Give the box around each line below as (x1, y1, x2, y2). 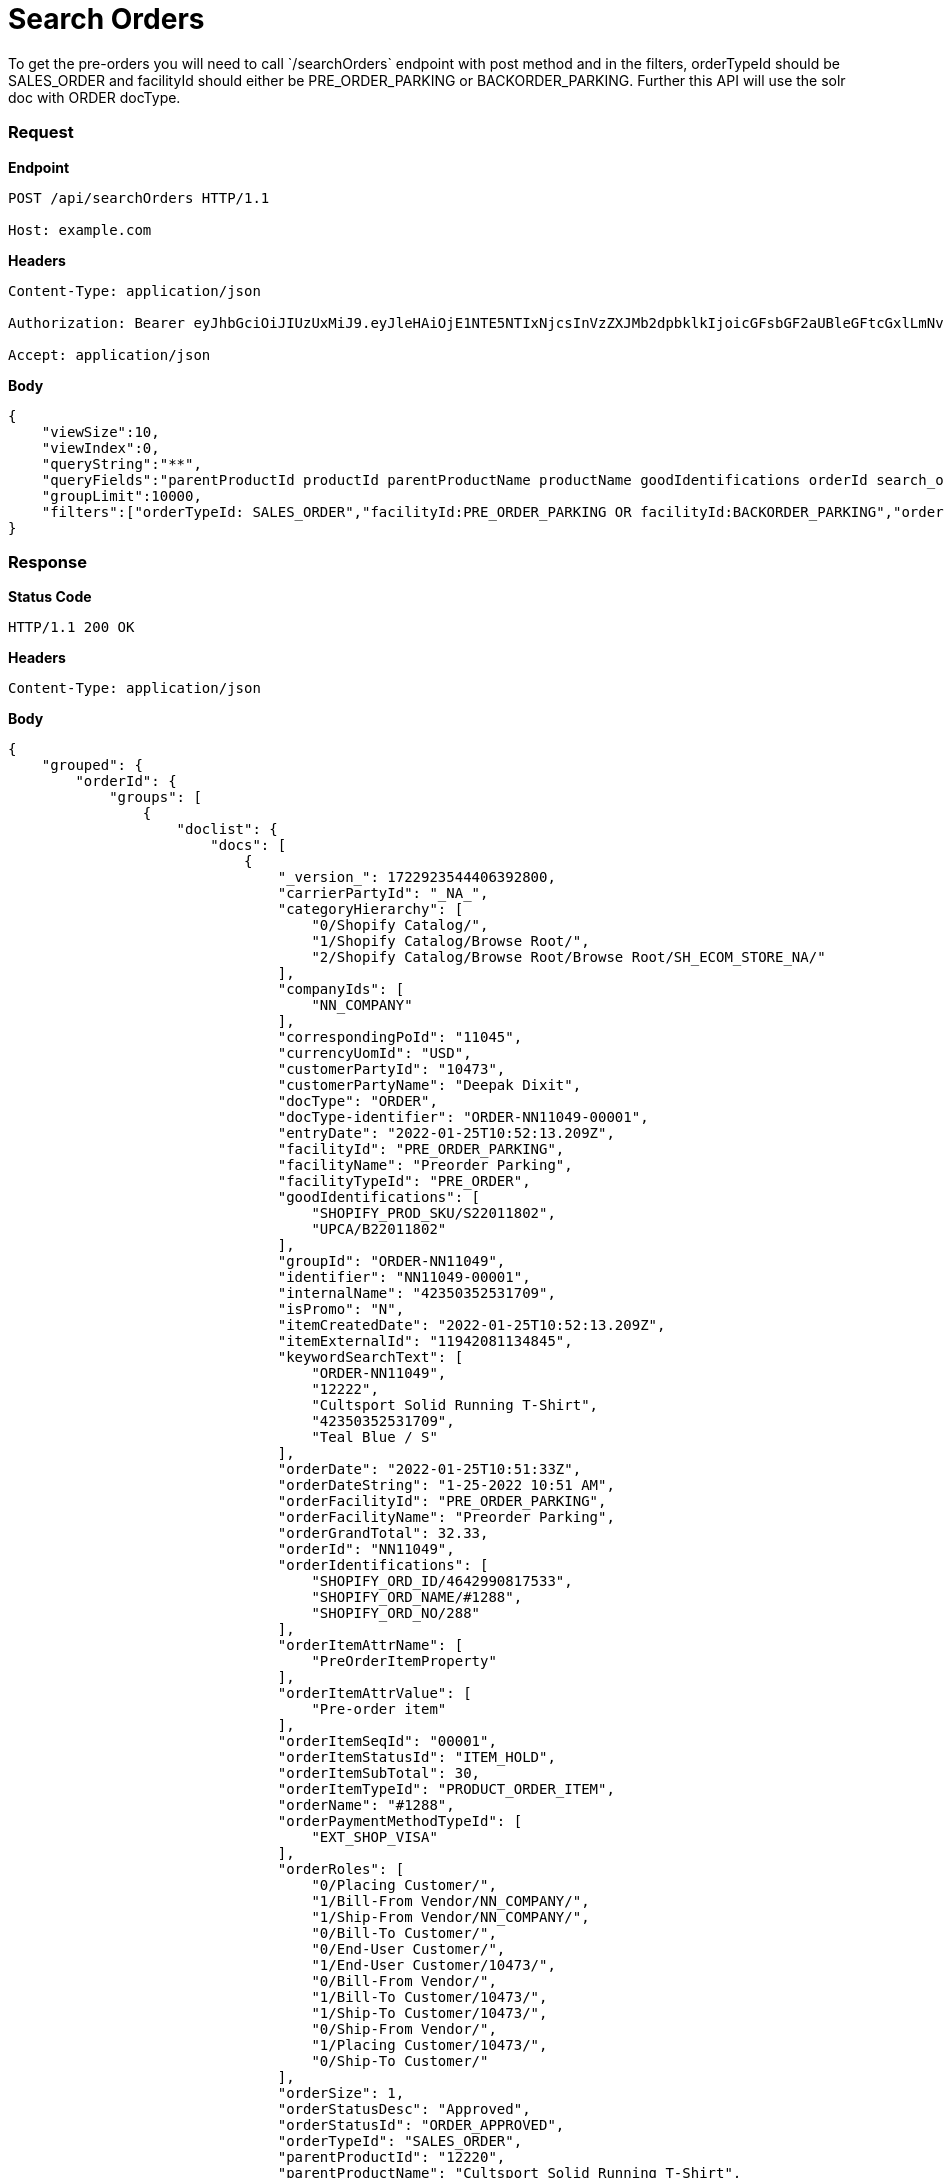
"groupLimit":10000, (41, 487, 202, 504)
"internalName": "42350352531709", (277, 1285, 556, 1302)
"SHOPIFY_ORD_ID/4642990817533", (311, 1573, 573, 1590)
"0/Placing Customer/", (311, 1877, 497, 1894)
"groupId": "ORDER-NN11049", (277, 1253, 506, 1270)
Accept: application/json (8, 346, 211, 363)
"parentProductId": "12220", (277, 2149, 506, 2166)
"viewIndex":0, (41, 439, 160, 456)
